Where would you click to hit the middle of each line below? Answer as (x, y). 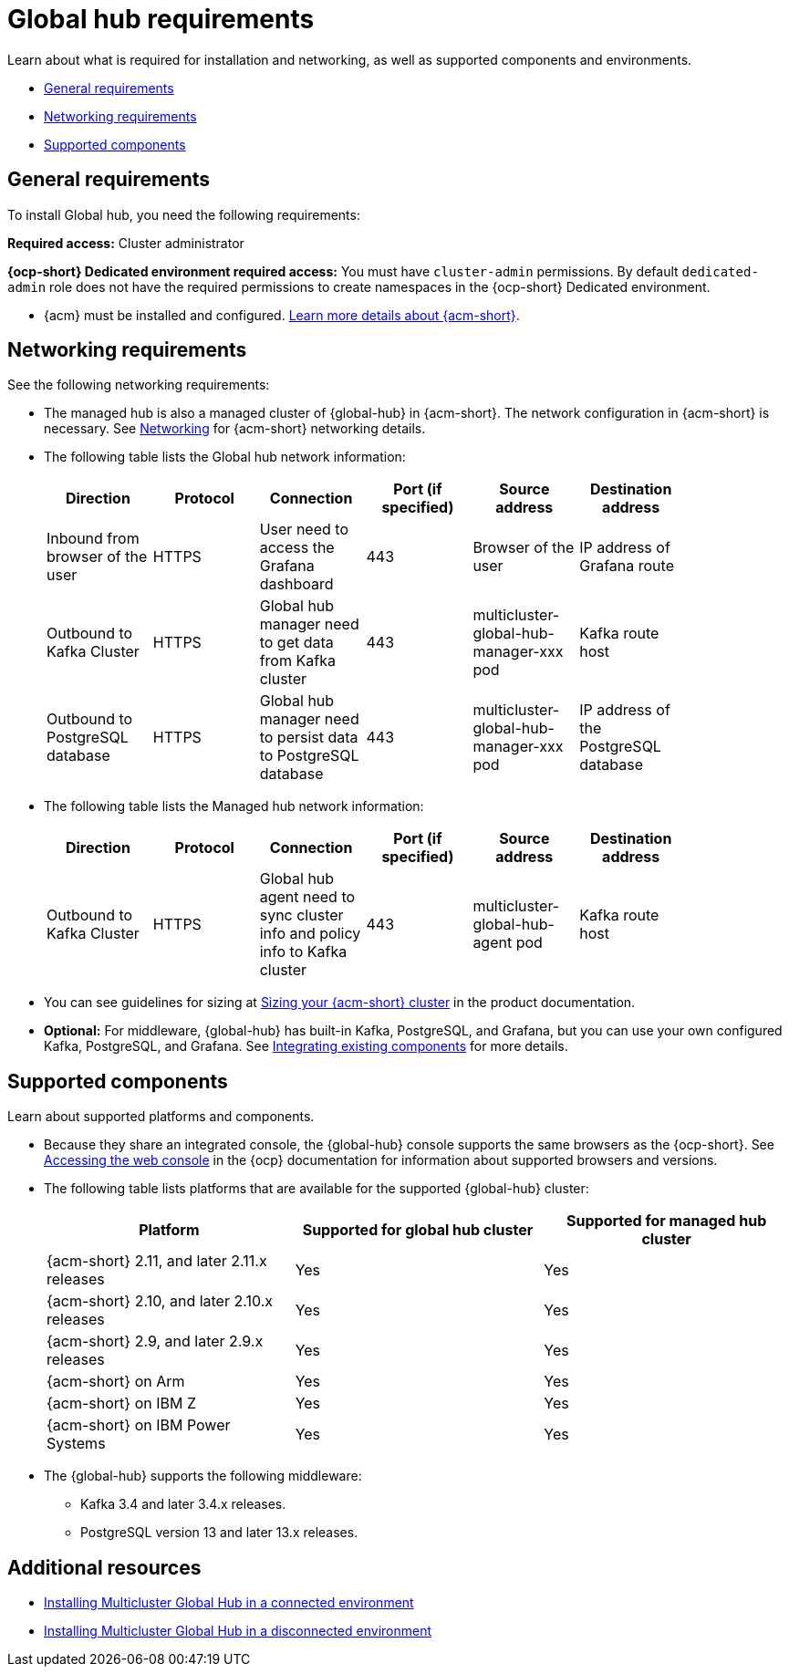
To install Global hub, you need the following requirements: (184, 214)
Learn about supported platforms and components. (161, 1117)
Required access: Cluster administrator (126, 243)
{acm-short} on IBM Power (139, 1425)
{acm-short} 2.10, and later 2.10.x (160, 1301)
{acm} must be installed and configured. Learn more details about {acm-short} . (282, 315)
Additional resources (104, 1567)
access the (297, 548)
